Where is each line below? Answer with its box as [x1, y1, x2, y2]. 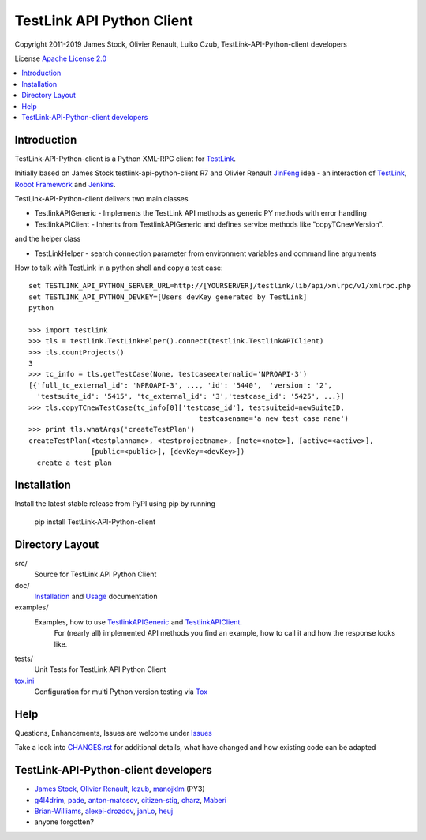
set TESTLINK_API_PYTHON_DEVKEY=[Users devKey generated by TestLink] [28, 292, 308, 302]
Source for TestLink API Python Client [34, 569, 157, 579]
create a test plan [36, 458, 112, 467]
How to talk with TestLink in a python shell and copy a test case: [14, 263, 223, 272]
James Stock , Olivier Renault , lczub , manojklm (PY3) [34, 784, 205, 793]
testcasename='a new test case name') [198, 414, 349, 422]
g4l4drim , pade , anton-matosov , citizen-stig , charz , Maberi [34, 795, 227, 804]
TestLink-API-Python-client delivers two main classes [14, 193, 189, 203]
